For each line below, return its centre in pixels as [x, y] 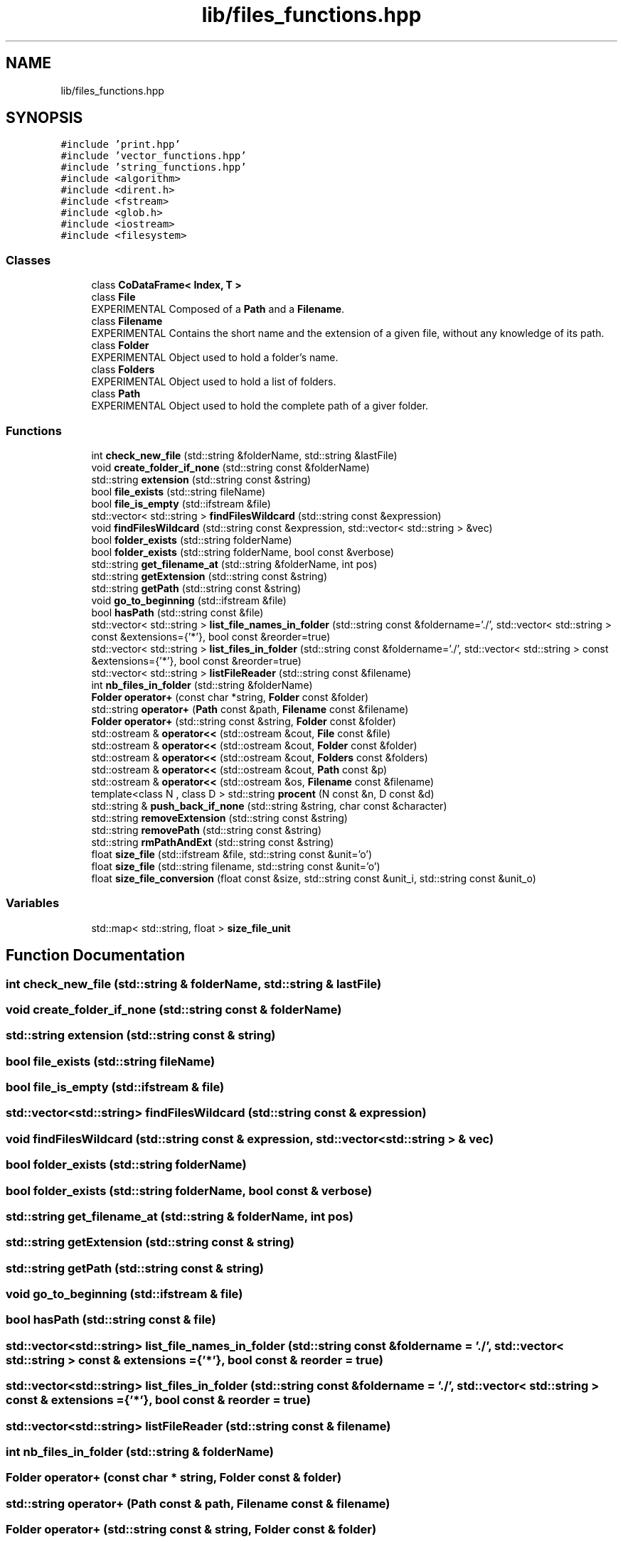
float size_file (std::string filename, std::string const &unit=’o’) [236, 866]
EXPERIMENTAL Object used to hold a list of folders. [214, 382]
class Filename [127, 321]
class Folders [123, 370]
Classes [28, 260]
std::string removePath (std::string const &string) [207, 830]
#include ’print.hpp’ [121, 145]
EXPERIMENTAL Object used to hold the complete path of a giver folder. [260, 406]
